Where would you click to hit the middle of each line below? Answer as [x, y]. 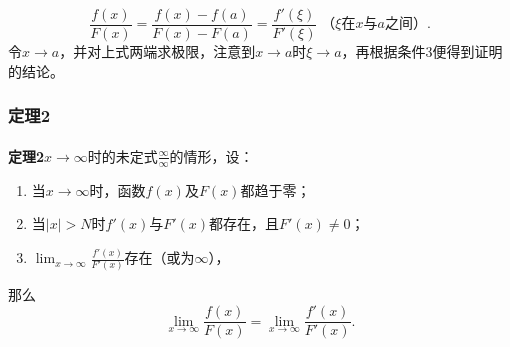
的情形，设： [211, 155]
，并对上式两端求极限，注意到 [157, 51]
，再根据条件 [383, 51]
